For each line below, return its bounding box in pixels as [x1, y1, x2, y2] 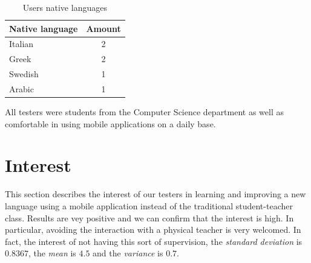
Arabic [9, 82, 34, 95]
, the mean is [28, 247, 76, 259]
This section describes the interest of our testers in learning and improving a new [5, 188, 306, 200]
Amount [86, 22, 121, 34]
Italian [9, 37, 34, 50]
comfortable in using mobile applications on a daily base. [5, 117, 216, 130]
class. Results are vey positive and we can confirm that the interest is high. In [5, 211, 294, 224]
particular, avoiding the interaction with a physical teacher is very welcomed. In [5, 223, 301, 236]
